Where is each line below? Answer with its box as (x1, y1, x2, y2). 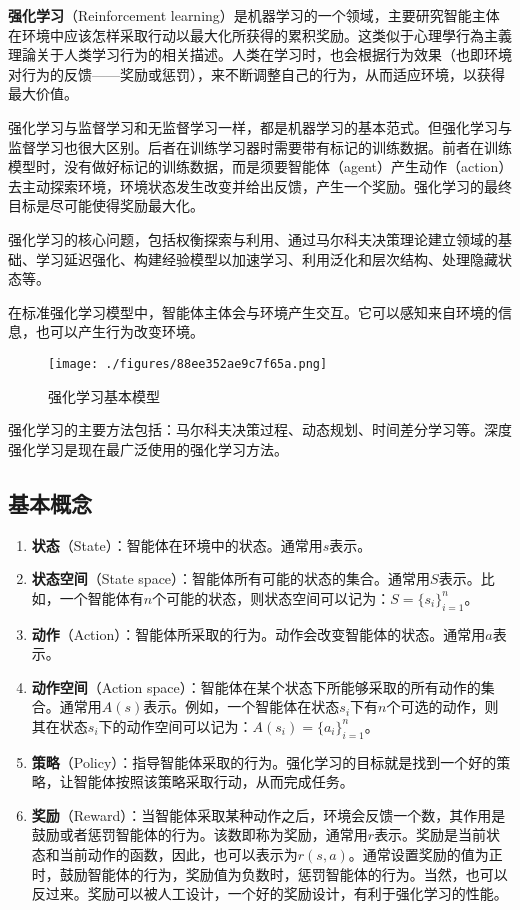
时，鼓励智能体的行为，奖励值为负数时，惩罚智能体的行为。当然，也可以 (31, 863, 508, 884)
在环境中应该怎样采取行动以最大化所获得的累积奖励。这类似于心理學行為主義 (8, 24, 512, 45)
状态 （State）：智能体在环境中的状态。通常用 (31, 534, 323, 555)
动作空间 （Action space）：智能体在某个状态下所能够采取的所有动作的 (31, 676, 481, 697)
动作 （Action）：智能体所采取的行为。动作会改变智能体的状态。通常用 (31, 623, 486, 644)
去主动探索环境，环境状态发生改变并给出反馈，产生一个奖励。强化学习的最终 (8, 175, 512, 196)
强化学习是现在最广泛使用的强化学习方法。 (8, 438, 288, 459)
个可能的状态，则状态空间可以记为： (152, 587, 391, 608)
